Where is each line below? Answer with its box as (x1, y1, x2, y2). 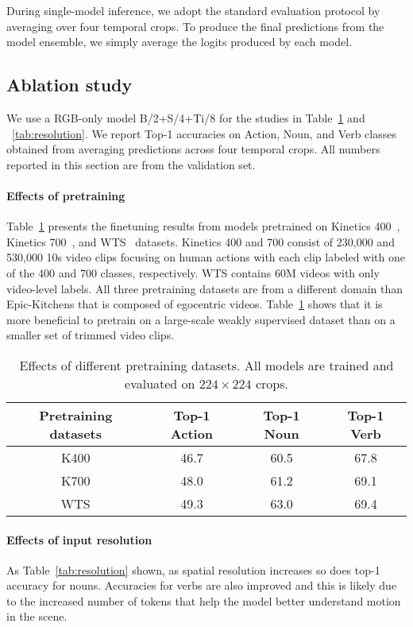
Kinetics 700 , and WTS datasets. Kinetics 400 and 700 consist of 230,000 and (6, 233, 395, 250)
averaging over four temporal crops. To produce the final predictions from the (6, 17, 384, 34)
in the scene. (6, 608, 68, 625)
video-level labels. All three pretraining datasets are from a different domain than (6, 280, 403, 296)
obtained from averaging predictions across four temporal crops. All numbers (6, 141, 380, 157)
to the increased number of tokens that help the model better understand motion (6, 592, 401, 609)
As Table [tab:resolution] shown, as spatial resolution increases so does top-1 (6, 561, 380, 578)
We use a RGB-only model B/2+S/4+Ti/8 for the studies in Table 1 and (6, 109, 365, 126)
